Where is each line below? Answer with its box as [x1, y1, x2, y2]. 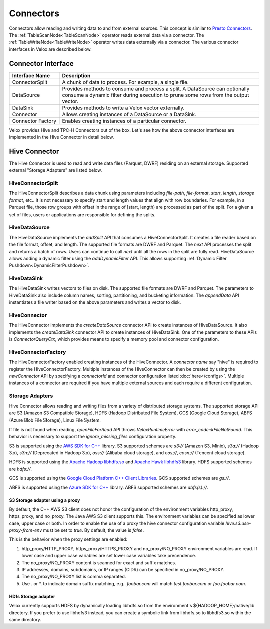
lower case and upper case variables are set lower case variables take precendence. [21, 553, 197, 559]
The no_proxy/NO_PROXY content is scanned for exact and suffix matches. [21, 559, 177, 566]
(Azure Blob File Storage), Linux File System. [9, 417, 101, 423]
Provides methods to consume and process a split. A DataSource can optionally [62, 85, 250, 92]
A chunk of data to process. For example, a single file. [62, 78, 189, 85]
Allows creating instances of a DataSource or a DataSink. [62, 111, 197, 118]
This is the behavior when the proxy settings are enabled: [9, 536, 127, 542]
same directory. [9, 617, 42, 622]
